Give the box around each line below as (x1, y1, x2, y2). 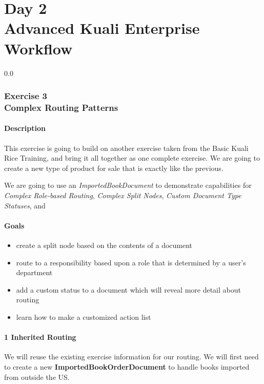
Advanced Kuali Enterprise (4, 17, 200, 39)
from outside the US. (4, 371, 70, 382)
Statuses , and (4, 200, 46, 210)
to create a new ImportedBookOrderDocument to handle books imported (4, 361, 250, 372)
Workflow (4, 37, 73, 59)
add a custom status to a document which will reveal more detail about (16, 284, 241, 295)
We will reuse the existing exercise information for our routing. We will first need (4, 351, 259, 362)
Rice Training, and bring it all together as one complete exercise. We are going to (4, 152, 260, 163)
